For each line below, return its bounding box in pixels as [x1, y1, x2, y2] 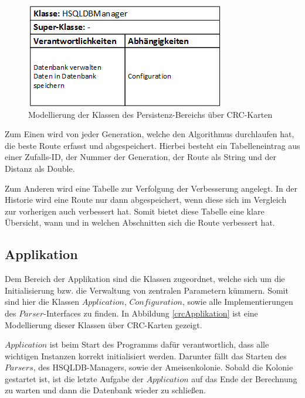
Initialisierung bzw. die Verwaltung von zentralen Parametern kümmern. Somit [5, 284, 289, 296]
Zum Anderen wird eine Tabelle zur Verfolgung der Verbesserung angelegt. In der [5, 182, 298, 194]
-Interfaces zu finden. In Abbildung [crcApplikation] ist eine [43, 307, 258, 319]
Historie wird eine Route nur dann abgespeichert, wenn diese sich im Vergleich [5, 193, 287, 206]
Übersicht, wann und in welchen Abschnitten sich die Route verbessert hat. [5, 216, 275, 229]
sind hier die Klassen [5, 295, 80, 308]
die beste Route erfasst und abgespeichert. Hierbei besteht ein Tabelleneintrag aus [5, 139, 300, 151]
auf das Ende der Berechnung [191, 372, 297, 385]
